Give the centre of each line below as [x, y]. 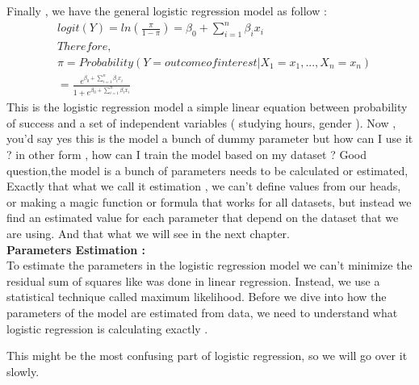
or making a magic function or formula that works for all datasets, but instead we [209, 201]
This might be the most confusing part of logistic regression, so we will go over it [207, 356]
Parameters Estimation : [76, 249]
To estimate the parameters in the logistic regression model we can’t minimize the [209, 265]
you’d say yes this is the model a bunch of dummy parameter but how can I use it [210, 138]
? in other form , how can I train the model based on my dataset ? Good [187, 154]
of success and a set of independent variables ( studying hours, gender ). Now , [201, 122]
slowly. [23, 371]
